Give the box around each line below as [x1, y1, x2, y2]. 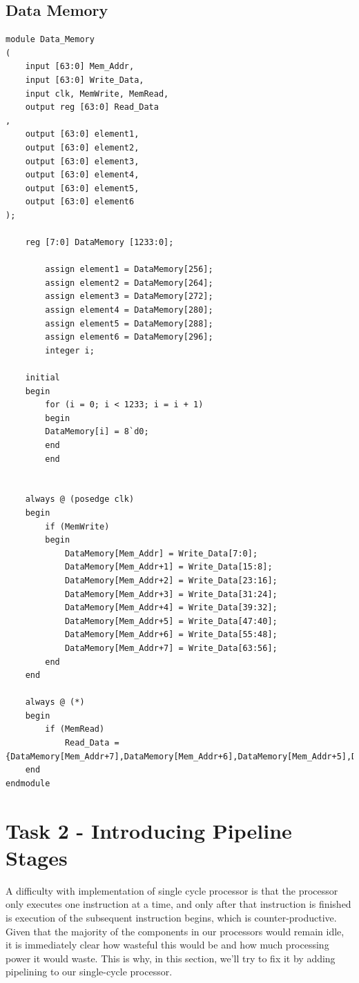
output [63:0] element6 [25, 197, 135, 207]
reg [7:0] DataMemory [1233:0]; [25, 237, 174, 248]
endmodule [6, 778, 50, 788]
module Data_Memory [6, 35, 95, 45]
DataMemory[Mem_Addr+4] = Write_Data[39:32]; [64, 603, 278, 613]
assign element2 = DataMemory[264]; [45, 278, 213, 288]
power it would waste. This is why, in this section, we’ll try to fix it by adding [6, 951, 336, 965]
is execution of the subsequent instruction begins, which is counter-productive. [6, 910, 337, 924]
